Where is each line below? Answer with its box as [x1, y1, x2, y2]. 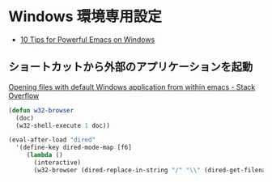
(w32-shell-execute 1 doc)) [15, 121, 111, 129]
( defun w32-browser [8, 106, 74, 114]
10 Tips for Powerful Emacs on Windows [19, 34, 155, 44]
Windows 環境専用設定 [8, 7, 162, 26]
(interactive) [33, 159, 82, 167]
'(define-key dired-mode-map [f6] [15, 143, 132, 152]
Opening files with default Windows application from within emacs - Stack [8, 82, 256, 91]
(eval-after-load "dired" [8, 136, 96, 144]
